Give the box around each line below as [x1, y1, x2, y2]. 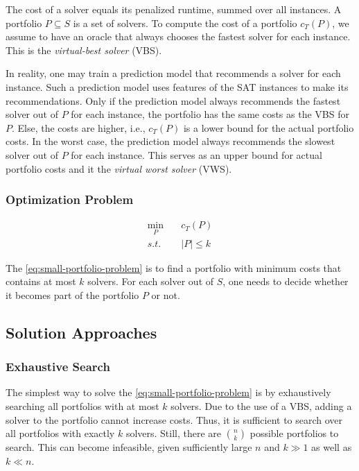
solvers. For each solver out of [87, 274, 214, 289]
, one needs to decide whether [222, 274, 349, 289]
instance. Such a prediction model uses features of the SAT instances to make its [6, 79, 349, 94]
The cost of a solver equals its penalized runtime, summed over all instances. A [6, 2, 342, 16]
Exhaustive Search [6, 358, 110, 375]
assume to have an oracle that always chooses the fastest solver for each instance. [6, 29, 351, 44]
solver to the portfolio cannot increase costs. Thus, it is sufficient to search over [6, 412, 343, 427]
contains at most [6, 274, 76, 289]
